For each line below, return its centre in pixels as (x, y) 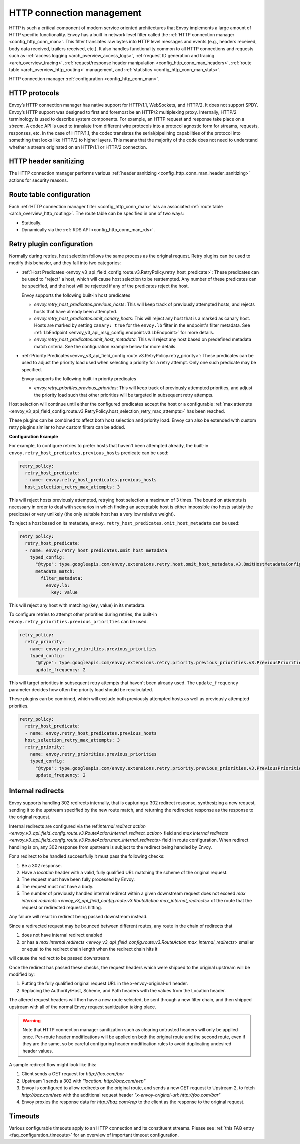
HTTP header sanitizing (47, 162)
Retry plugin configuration (51, 244)
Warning (32, 1021)
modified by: (22, 974)
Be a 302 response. (42, 865)
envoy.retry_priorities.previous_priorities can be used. (79, 621)
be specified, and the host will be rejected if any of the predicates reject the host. (105, 286)
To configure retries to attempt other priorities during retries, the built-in (83, 614)
